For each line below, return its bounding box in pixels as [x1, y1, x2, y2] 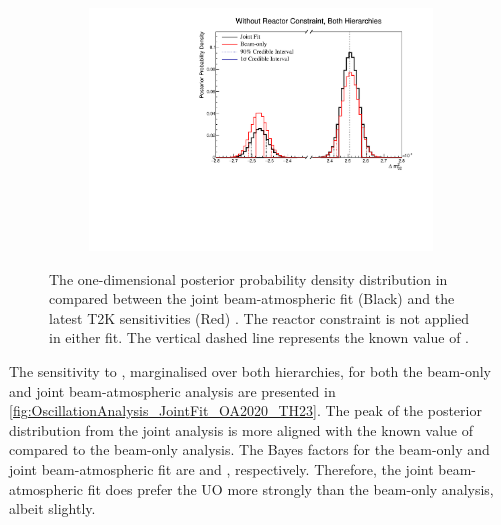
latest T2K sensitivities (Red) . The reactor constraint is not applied [49, 307, 469, 328]
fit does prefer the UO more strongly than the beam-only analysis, [87, 478, 494, 499]
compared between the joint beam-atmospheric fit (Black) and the [49, 288, 455, 309]
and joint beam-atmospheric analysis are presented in [9, 380, 336, 401]
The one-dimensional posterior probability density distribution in [49, 268, 448, 289]
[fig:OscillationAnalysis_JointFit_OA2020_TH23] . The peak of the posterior [9, 400, 482, 421]
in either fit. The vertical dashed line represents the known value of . [49, 327, 469, 348]
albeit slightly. [9, 498, 96, 519]
